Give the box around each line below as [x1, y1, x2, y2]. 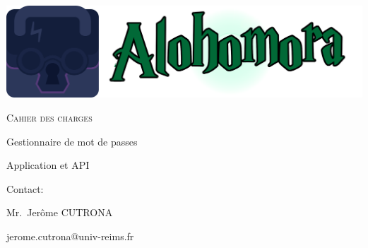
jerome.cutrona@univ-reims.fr [6, 228, 134, 243]
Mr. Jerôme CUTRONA [6, 205, 113, 220]
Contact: [6, 181, 44, 196]
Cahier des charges [6, 110, 93, 125]
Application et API [6, 158, 90, 172]
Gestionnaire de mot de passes [6, 134, 138, 148]
